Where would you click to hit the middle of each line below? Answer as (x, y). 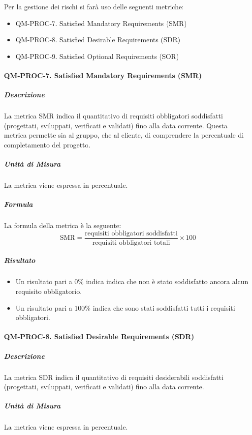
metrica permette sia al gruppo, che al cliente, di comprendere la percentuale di (124, 135)
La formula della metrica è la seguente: (63, 225)
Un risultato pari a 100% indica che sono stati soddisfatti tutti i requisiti (125, 307)
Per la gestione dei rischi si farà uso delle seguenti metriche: (94, 6)
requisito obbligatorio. (49, 291)
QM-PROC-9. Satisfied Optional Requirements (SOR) (97, 56)
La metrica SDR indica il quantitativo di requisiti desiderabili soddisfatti (114, 377)
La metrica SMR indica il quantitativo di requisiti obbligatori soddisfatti (113, 116)
